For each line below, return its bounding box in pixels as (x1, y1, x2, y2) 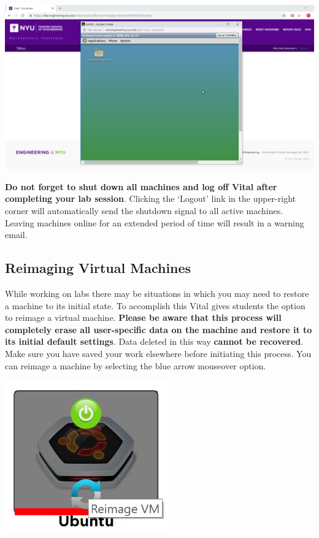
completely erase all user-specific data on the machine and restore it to (5, 323, 312, 336)
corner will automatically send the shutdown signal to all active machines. (5, 204, 283, 217)
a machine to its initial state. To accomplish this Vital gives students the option (5, 299, 306, 312)
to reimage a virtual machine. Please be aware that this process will (5, 311, 282, 324)
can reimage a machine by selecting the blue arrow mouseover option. (5, 359, 266, 372)
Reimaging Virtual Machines (5, 258, 191, 277)
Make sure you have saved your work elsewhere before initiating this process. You (5, 347, 312, 359)
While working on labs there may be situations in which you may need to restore (5, 287, 309, 299)
